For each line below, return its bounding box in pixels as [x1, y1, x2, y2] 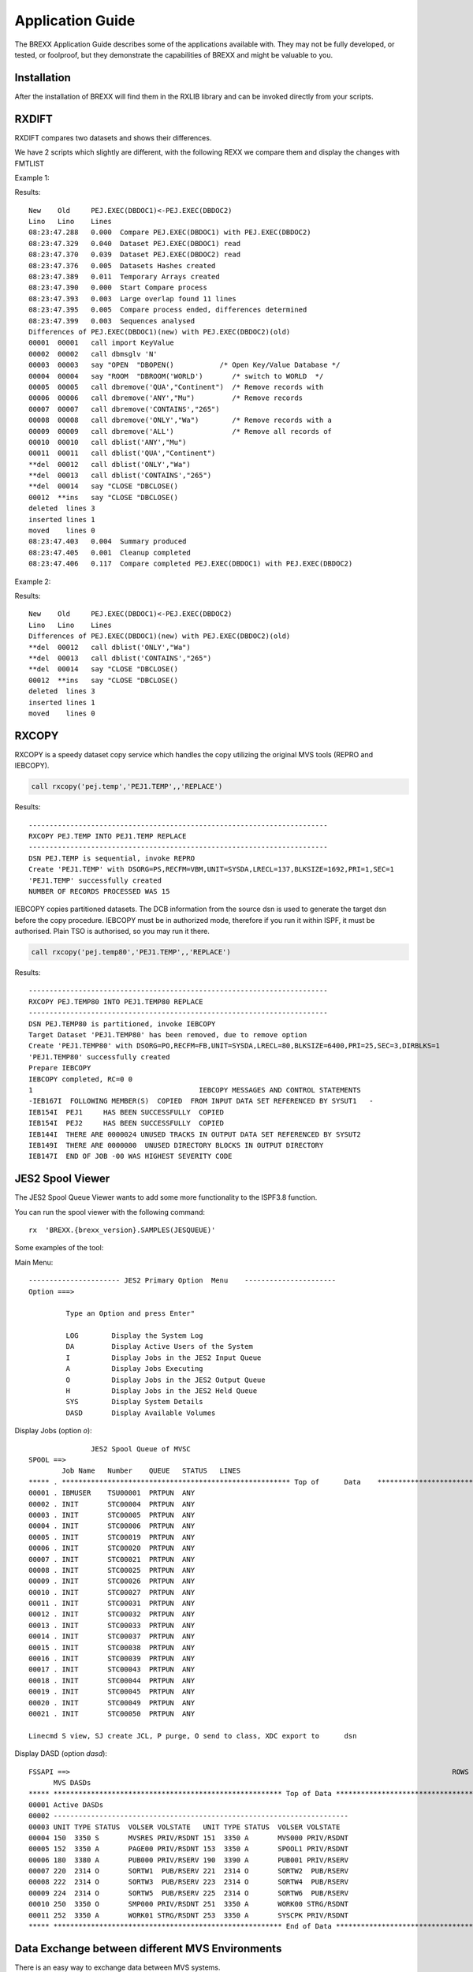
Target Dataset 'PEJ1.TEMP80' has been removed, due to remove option [28, 1030, 307, 1039]
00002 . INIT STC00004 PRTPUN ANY [28, 1500, 196, 1508]
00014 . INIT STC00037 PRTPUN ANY [28, 1632, 196, 1641]
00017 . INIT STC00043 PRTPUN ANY [28, 1665, 196, 1674]
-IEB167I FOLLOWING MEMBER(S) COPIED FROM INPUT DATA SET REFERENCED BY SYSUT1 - [28, 1096, 374, 1106]
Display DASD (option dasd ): [14, 1749, 108, 1758]
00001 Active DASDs [28, 1800, 104, 1810]
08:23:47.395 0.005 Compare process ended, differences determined [28, 305, 307, 315]
